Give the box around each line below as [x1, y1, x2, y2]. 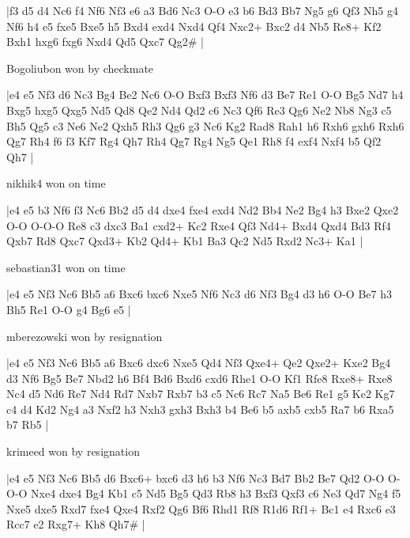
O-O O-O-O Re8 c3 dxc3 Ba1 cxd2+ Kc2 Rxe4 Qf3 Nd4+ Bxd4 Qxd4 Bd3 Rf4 [6, 217, 391, 233]
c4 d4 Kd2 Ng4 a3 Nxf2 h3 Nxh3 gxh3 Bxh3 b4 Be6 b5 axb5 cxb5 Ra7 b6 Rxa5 [6, 400, 394, 417]
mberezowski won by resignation [6, 328, 163, 344]
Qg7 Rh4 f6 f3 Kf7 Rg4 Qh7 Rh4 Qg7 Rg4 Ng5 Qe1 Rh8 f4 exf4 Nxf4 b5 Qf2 [6, 133, 382, 150]
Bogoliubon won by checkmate [6, 59, 154, 76]
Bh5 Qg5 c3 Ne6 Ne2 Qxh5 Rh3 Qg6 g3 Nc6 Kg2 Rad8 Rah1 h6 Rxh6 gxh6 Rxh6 [6, 117, 404, 134]
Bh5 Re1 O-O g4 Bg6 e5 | [6, 301, 131, 317]
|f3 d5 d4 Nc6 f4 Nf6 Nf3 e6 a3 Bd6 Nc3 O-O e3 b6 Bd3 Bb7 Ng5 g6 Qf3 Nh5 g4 [6, 2, 398, 18]
